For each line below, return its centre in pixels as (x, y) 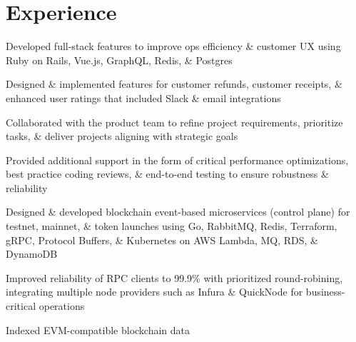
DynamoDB (32, 254)
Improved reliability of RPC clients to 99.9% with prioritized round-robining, (174, 277)
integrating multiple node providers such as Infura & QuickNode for (154, 292)
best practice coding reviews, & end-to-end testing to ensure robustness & (167, 174)
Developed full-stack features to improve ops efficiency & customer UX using (173, 46)
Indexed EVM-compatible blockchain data (98, 330)
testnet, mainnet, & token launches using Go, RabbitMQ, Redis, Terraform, (172, 226)
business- (325, 292)
